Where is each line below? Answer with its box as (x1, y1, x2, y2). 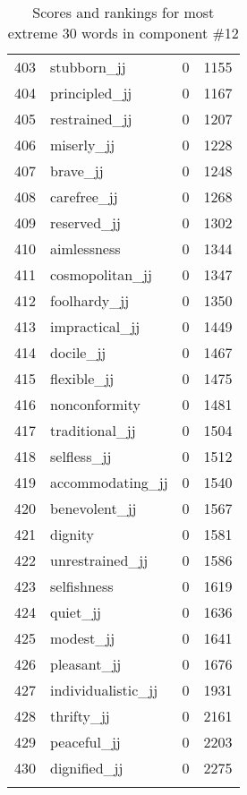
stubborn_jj (50, 56, 126, 77)
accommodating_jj (50, 472, 168, 492)
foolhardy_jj (50, 290, 130, 311)
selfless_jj (50, 446, 112, 466)
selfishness (50, 576, 114, 596)
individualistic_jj (50, 680, 158, 700)
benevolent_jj (50, 498, 137, 518)
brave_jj (50, 160, 104, 181)
